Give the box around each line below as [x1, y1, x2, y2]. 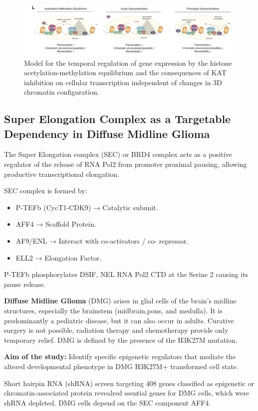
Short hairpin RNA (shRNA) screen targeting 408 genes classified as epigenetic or [4, 378, 255, 388]
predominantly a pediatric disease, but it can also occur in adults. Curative [4, 315, 234, 325]
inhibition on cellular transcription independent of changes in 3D [24, 77, 222, 87]
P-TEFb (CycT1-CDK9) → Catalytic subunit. [15, 202, 158, 212]
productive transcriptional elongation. [4, 168, 119, 179]
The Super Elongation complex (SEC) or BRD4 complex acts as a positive [4, 149, 233, 159]
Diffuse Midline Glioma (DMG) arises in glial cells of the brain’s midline [4, 295, 237, 306]
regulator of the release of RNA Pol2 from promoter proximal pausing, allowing [4, 159, 247, 169]
